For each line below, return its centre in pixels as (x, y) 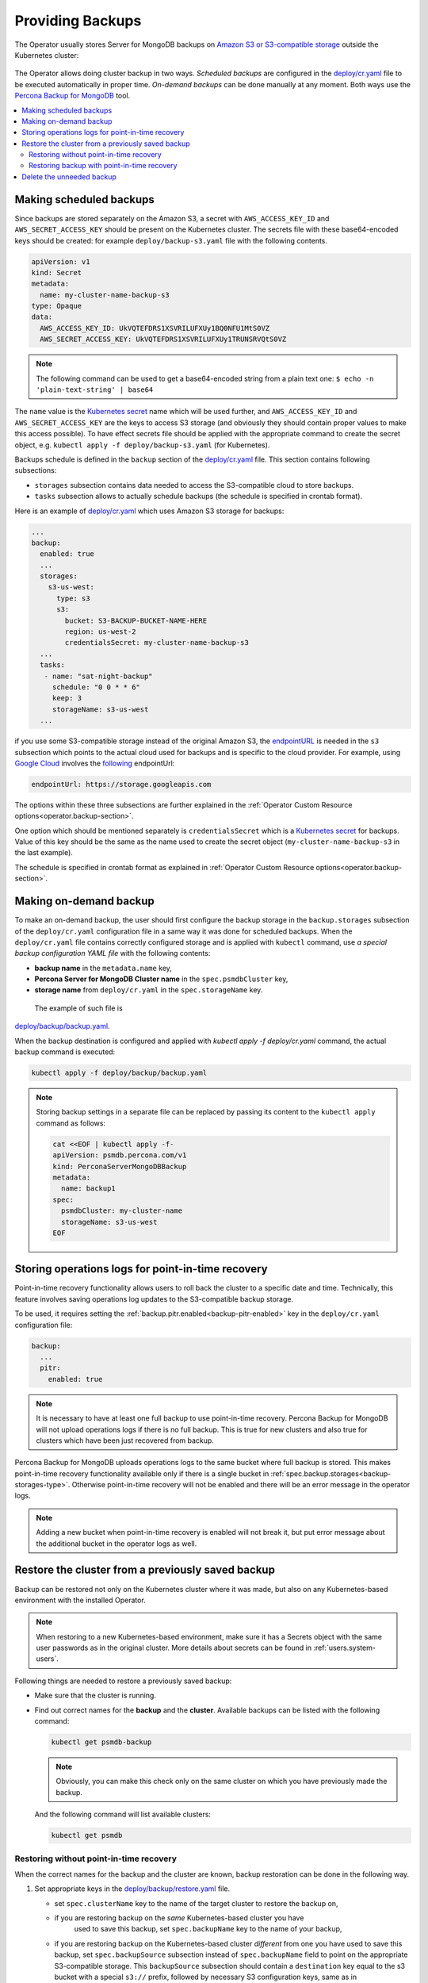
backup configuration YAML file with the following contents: (113, 953)
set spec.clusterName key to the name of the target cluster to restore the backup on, (196, 1903)
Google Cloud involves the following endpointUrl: (95, 763)
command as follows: (71, 1123)
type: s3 (73, 598)
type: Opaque (57, 306)
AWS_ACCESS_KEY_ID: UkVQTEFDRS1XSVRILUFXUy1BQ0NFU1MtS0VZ (155, 328)
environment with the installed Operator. (80, 1600)
